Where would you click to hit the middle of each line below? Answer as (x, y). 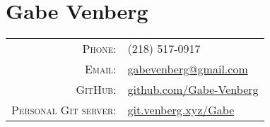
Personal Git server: (64, 110)
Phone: (99, 49)
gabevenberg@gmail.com (188, 69)
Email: (100, 69)
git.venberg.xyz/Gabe (181, 110)
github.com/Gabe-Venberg (193, 90)
